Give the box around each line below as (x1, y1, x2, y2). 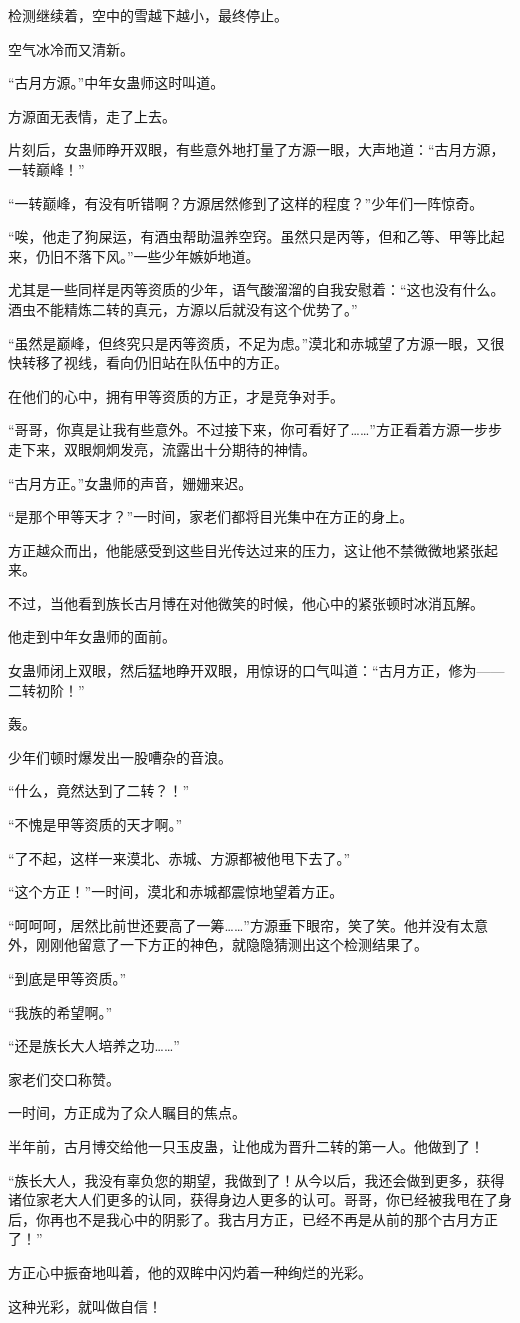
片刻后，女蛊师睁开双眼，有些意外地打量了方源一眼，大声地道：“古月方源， (8, 139, 505, 160)
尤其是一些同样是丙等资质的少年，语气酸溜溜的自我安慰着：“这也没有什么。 (8, 279, 505, 300)
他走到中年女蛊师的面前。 (8, 626, 176, 647)
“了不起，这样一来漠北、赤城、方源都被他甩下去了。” (8, 847, 351, 868)
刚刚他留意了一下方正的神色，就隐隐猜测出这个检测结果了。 (35, 934, 428, 955)
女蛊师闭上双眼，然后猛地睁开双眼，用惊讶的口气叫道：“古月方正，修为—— (8, 660, 505, 681)
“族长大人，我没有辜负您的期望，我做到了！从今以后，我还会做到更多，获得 (8, 1169, 505, 1190)
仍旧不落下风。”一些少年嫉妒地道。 (35, 245, 260, 266)
